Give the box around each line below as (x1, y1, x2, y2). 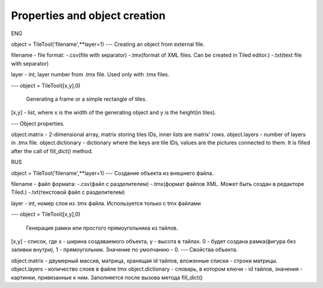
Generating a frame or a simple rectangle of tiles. (26, 95, 147, 103)
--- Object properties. (11, 120, 65, 127)
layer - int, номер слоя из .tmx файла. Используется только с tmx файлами (11, 200, 202, 207)
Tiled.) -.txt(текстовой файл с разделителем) (11, 188, 125, 196)
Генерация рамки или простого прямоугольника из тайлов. (26, 224, 178, 231)
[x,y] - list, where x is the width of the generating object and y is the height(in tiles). (11, 109, 217, 116)
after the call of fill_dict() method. (11, 147, 93, 154)
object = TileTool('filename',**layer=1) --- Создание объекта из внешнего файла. (11, 169, 214, 176)
